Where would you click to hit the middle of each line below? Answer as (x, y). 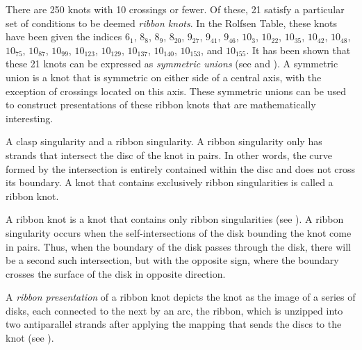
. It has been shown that (298, 50)
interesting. (30, 118)
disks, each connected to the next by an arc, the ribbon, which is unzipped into (174, 310)
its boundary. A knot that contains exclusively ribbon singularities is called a (170, 182)
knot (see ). (30, 338)
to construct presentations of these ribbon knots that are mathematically (161, 105)
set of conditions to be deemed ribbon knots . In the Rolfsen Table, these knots (171, 23)
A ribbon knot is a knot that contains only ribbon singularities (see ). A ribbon (175, 219)
